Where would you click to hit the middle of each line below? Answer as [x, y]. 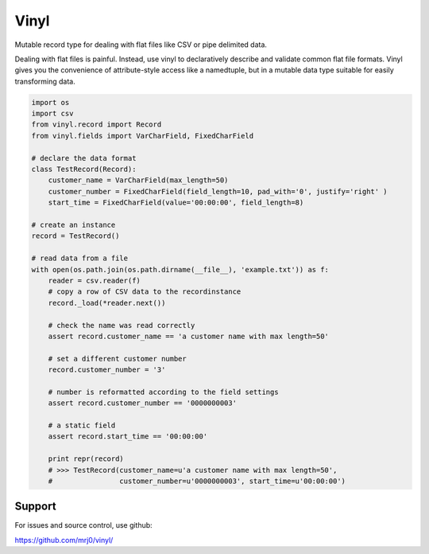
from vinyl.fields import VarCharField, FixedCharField [143, 136]
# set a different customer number [117, 359]
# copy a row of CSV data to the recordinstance [145, 292]
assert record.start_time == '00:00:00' [128, 437]
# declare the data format [84, 158]
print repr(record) [86, 459]
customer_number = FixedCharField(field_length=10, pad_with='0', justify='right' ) [218, 191]
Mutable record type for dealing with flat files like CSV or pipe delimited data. [141, 45]
